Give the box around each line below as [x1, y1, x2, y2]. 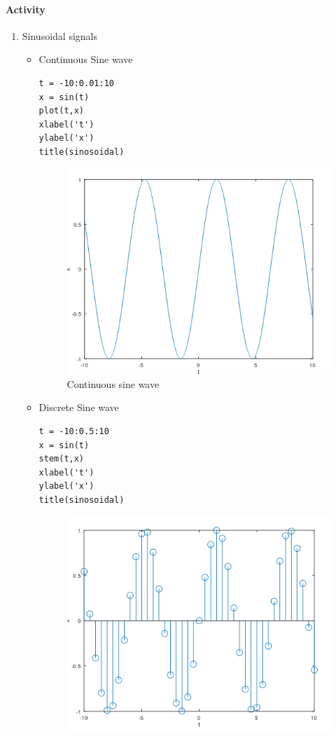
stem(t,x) [38, 454, 85, 464]
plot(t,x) [38, 106, 85, 116]
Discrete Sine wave [38, 400, 119, 415]
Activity [6, 1, 45, 16]
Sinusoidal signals [22, 28, 97, 43]
